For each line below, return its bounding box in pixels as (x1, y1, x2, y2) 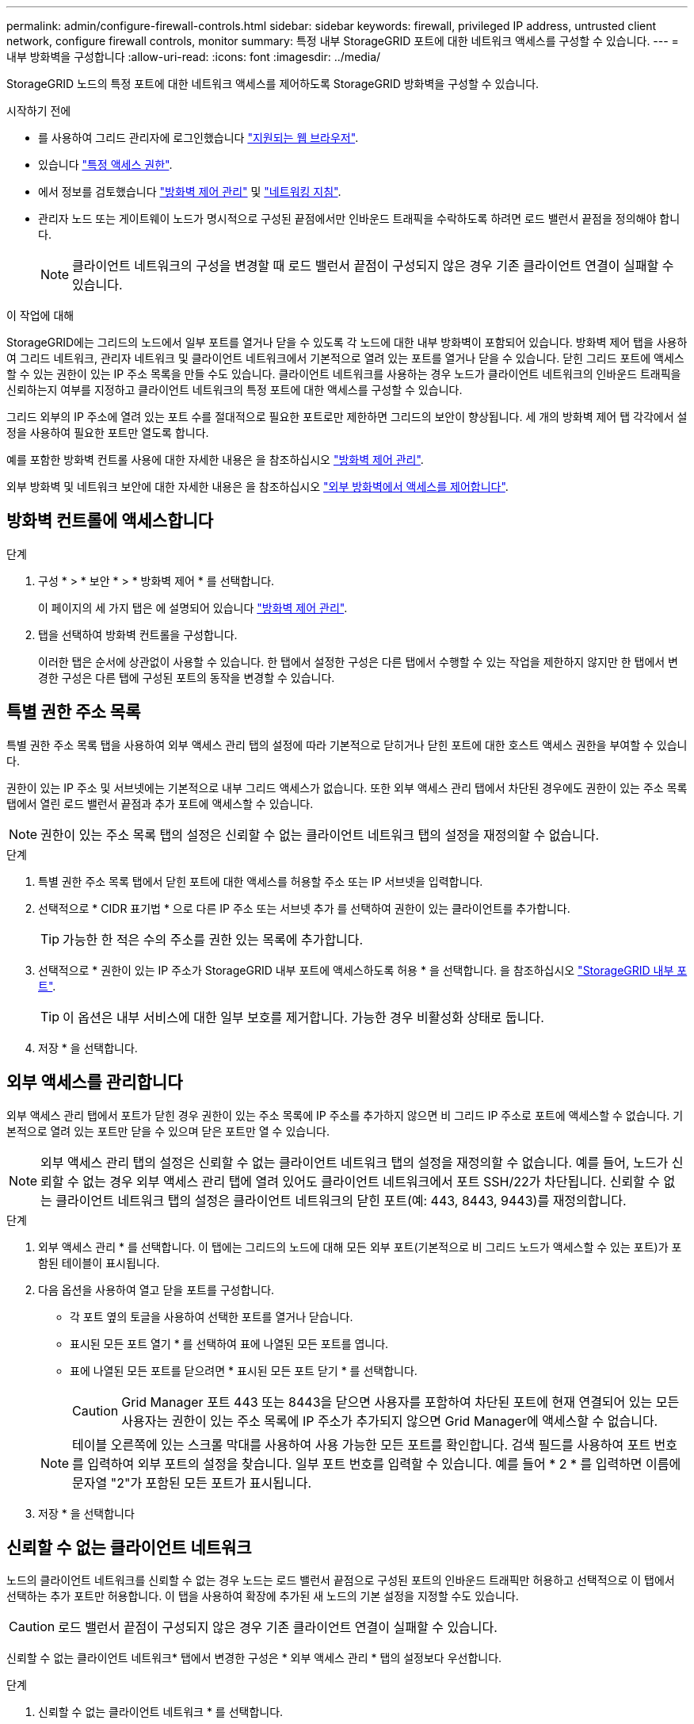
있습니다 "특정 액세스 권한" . (38, 158, 173, 171)
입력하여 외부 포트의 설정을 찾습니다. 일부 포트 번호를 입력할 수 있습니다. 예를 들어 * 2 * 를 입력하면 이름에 (87, 1455, 681, 1472)
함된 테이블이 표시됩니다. (38, 1255, 160, 1270)
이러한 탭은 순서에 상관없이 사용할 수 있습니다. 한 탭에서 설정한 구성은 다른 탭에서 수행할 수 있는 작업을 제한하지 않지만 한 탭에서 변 (38, 654, 678, 669)
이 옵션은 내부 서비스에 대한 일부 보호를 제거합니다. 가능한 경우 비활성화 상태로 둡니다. (63, 1009, 544, 1025)
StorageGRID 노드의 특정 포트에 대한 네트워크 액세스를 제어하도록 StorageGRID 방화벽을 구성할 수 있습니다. (6, 77, 540, 90)
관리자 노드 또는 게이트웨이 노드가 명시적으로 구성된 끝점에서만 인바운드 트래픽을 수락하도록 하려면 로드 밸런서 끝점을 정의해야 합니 (38, 212, 681, 225)
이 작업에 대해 (6, 308, 74, 322)
